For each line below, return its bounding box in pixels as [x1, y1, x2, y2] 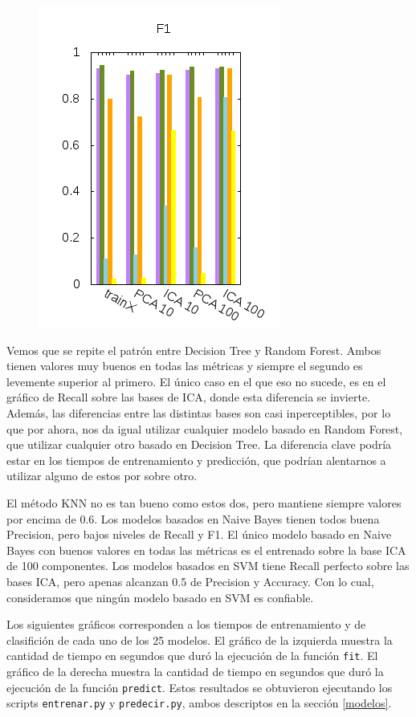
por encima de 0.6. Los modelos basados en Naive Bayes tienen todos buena [6, 510, 380, 527]
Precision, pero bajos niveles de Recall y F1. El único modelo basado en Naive [6, 526, 392, 543]
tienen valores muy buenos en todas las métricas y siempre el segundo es [6, 357, 363, 374]
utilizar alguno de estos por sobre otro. [6, 467, 198, 484]
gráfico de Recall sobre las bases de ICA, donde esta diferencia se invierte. [6, 389, 371, 405]
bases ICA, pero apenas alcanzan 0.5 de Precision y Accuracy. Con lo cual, [6, 572, 374, 589]
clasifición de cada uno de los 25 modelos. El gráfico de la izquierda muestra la [6, 631, 393, 648]
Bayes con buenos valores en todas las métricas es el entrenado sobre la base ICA [6, 541, 406, 558]
